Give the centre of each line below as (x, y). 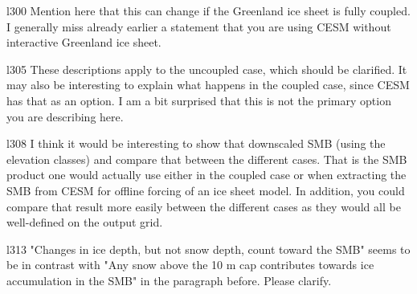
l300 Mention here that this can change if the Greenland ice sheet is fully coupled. (208, 10)
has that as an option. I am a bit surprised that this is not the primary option (199, 100)
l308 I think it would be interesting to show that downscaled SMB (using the (196, 143)
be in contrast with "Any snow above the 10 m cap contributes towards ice (190, 265)
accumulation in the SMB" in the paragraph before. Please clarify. (169, 280)
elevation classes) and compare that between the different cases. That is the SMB (207, 159)
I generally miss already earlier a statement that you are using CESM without (199, 26)
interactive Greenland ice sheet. (84, 42)
